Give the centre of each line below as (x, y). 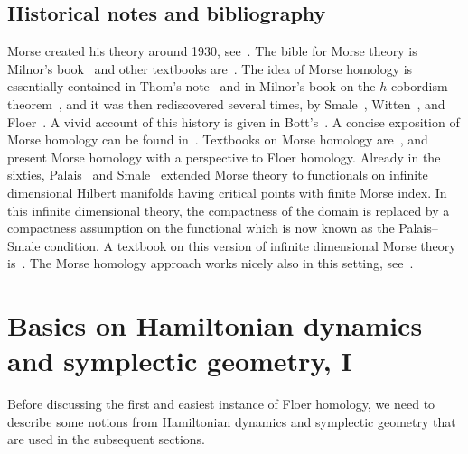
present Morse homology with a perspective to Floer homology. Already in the (224, 157)
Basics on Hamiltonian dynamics (215, 325)
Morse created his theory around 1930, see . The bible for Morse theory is (212, 51)
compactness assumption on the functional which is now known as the (201, 228)
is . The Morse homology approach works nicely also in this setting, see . (211, 263)
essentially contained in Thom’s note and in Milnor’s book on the (192, 86)
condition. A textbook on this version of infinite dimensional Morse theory (250, 245)
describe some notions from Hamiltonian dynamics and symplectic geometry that (232, 421)
